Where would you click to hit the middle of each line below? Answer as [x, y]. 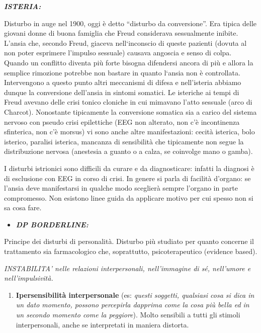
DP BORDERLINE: [52, 224]
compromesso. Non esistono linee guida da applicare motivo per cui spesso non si [129, 197]
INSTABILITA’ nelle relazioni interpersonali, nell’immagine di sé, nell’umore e [127, 268]
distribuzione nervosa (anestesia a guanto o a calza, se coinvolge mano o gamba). [128, 151]
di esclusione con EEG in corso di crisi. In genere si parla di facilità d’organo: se [127, 178]
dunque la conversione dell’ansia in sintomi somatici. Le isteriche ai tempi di [122, 92]
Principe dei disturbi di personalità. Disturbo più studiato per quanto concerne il [129, 241]
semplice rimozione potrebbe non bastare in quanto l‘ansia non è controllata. [122, 72]
